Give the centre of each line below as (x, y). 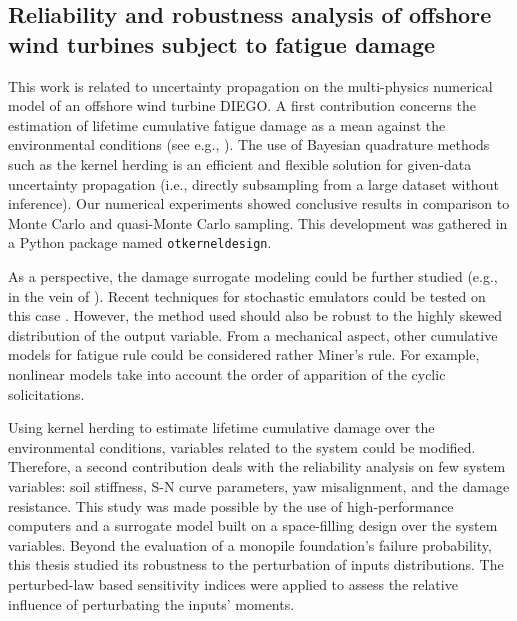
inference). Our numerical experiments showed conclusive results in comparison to (259, 203)
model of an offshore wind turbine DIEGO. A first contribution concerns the (242, 105)
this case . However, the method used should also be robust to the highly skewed (255, 315)
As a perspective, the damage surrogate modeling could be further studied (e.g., (253, 276)
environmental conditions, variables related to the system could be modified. (242, 446)
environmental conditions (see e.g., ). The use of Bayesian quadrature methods (249, 144)
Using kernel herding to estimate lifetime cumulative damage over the (221, 427)
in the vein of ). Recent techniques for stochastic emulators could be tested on (247, 295)
